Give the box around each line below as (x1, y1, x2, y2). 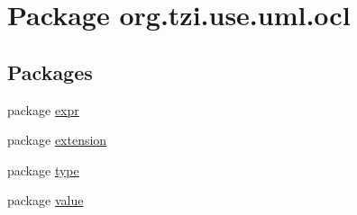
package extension (7, 130, 107, 149)
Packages (7, 58, 93, 85)
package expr (7, 100, 79, 119)
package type (7, 160, 79, 179)
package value (7, 191, 84, 210)
